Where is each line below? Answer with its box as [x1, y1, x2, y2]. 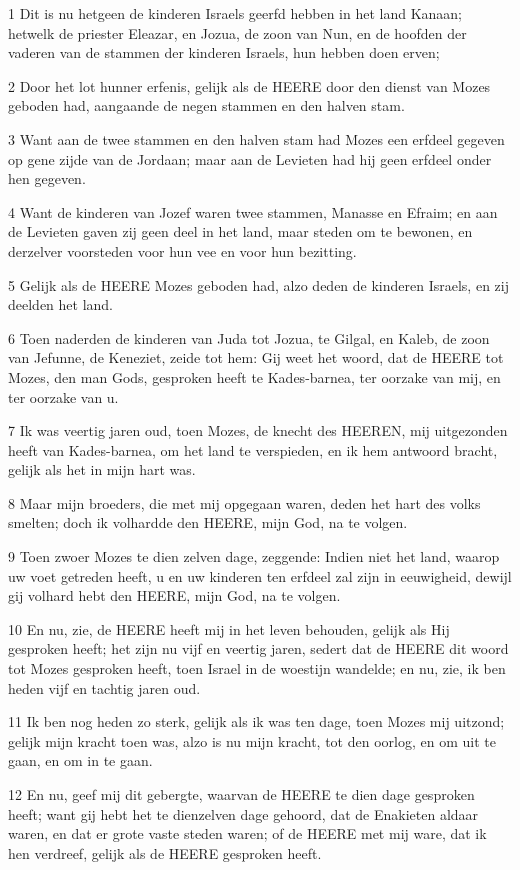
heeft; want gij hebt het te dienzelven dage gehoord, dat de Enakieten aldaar [8, 803, 479, 824]
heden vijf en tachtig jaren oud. [8, 677, 201, 698]
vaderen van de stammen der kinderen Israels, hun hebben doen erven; [8, 42, 440, 63]
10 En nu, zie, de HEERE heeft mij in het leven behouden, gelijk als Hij [8, 618, 450, 639]
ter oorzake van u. [8, 386, 119, 407]
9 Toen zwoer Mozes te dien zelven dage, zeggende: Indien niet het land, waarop [8, 546, 500, 567]
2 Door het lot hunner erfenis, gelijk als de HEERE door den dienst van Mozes [8, 75, 491, 96]
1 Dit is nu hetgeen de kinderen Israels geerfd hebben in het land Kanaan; [8, 3, 463, 23]
